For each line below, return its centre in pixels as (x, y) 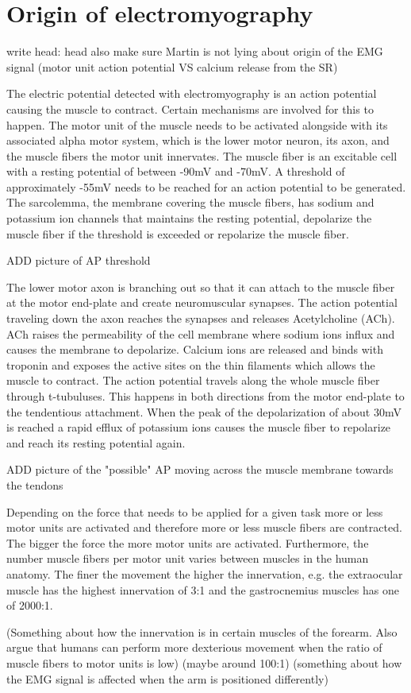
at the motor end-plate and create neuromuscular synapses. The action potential (202, 302)
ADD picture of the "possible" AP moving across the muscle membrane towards (200, 469)
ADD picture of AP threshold (79, 260)
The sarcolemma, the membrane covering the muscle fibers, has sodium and (190, 202)
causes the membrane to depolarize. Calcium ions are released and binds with (195, 349)
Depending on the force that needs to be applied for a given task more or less (195, 511)
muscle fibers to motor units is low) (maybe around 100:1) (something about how (204, 662)
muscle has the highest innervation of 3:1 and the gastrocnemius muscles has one (203, 589)
